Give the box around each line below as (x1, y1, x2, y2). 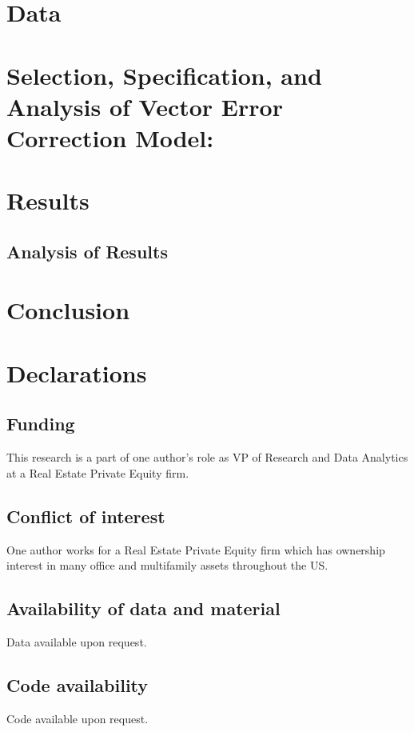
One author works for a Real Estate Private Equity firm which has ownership (6, 541, 385, 558)
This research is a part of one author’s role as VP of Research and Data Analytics (6, 449, 408, 466)
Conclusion (6, 294, 130, 326)
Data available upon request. (6, 634, 147, 650)
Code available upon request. (6, 710, 149, 726)
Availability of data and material (6, 596, 281, 621)
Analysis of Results (6, 238, 168, 263)
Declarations (6, 356, 147, 389)
